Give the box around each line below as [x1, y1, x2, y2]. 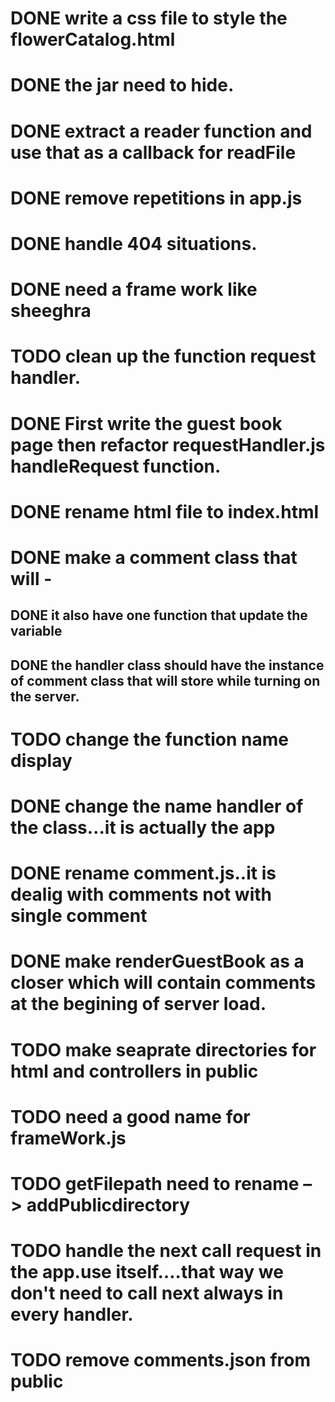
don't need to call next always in [10, 1282, 284, 1305]
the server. [10, 688, 80, 705]
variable [10, 623, 63, 640]
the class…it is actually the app [10, 817, 276, 839]
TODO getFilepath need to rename [10, 1172, 300, 1195]
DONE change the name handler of [10, 795, 304, 818]
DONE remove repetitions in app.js [10, 187, 303, 209]
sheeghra [10, 300, 92, 322]
